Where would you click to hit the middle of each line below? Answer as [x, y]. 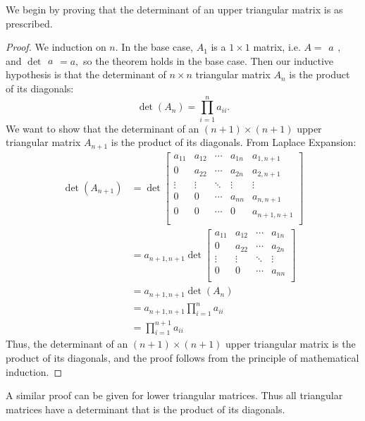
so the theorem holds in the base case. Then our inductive [208, 60]
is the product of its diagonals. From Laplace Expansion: [234, 142]
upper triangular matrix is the [291, 344]
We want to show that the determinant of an [103, 128]
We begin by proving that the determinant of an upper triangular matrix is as [174, 9]
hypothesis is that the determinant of [86, 74]
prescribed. [29, 23]
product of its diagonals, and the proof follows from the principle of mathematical [182, 358]
